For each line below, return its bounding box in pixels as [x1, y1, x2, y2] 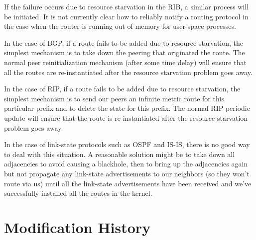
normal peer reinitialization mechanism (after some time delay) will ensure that [4, 57, 247, 67]
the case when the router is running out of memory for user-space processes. [4, 21, 236, 31]
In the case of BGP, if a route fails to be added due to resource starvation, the [4, 37, 244, 48]
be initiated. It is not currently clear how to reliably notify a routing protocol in [4, 11, 249, 21]
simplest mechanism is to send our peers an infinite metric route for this [4, 93, 225, 103]
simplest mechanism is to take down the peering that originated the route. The [4, 47, 245, 58]
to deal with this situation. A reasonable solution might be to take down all [4, 149, 235, 159]
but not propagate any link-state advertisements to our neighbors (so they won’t [4, 168, 250, 178]
